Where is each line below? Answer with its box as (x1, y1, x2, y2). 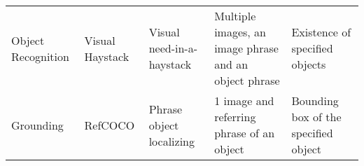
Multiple (214, 8, 256, 24)
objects (291, 56, 326, 72)
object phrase (214, 72, 280, 88)
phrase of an (214, 125, 275, 141)
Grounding (11, 116, 64, 133)
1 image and (214, 92, 274, 109)
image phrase (214, 40, 279, 56)
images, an (214, 24, 267, 40)
